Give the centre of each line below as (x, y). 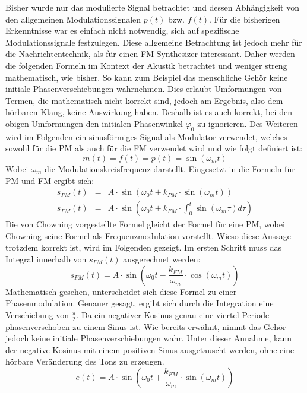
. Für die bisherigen (245, 19)
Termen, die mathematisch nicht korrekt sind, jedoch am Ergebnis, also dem (144, 100)
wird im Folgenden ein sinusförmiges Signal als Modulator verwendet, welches (146, 136)
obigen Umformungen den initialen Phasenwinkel (94, 123)
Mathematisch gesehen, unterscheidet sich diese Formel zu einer (121, 291)
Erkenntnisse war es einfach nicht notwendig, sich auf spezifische (122, 31)
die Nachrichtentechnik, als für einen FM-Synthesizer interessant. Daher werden (150, 54)
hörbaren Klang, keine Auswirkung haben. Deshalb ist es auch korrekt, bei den (149, 112)
